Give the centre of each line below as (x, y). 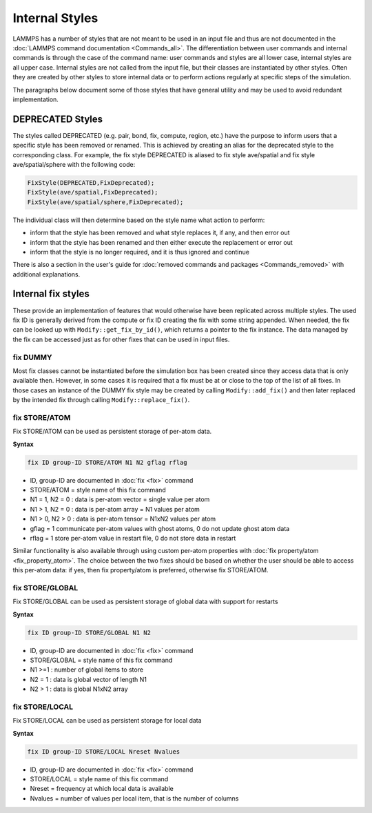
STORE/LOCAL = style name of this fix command (99, 779)
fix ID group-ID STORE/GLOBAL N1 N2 (89, 632)
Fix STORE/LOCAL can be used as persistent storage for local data (107, 721)
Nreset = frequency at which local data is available (102, 789)
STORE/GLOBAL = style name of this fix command (101, 660)
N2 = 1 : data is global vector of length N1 (89, 679)
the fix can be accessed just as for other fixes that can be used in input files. (121, 339)
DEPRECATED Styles (58, 119)
